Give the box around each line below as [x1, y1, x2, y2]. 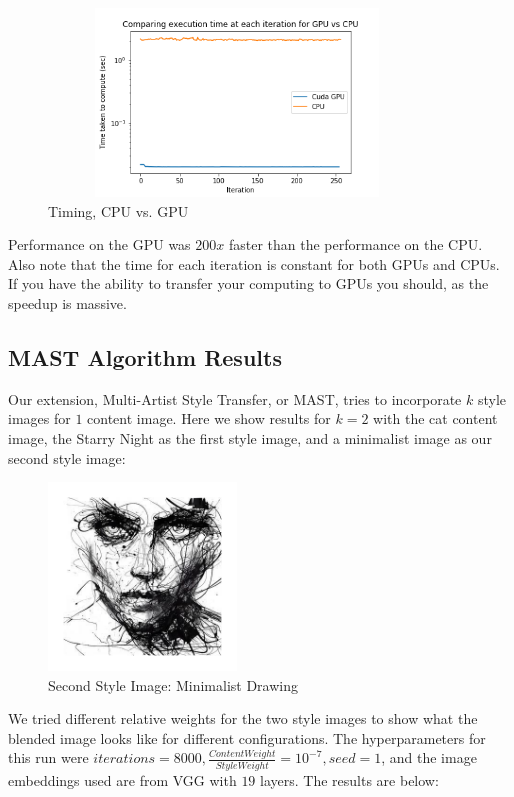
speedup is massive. [8, 292, 127, 313]
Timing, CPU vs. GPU [48, 200, 189, 221]
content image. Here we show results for [87, 408, 331, 429]
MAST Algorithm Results [8, 341, 282, 372]
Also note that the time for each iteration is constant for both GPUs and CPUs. [8, 253, 500, 274]
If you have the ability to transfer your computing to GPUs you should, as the [8, 273, 489, 294]
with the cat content [373, 408, 498, 429]
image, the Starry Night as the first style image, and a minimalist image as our [8, 427, 492, 448]
